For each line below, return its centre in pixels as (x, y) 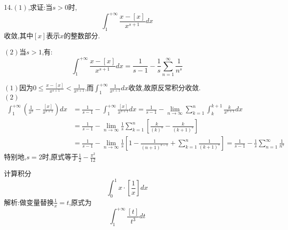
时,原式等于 (60, 157)
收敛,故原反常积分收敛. (165, 88)
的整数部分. (82, 35)
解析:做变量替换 (29, 202)
